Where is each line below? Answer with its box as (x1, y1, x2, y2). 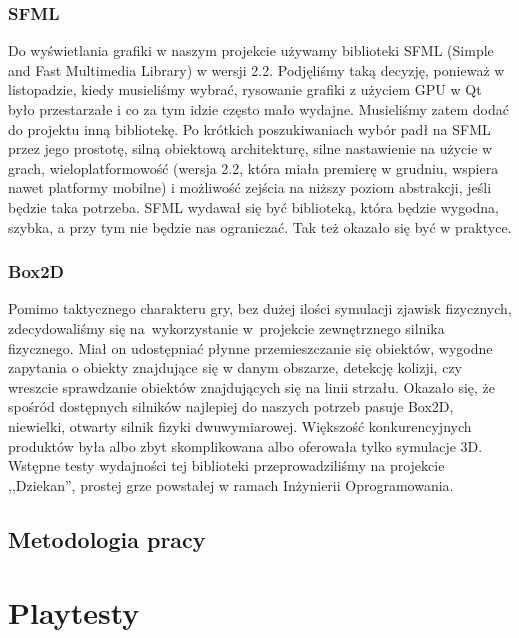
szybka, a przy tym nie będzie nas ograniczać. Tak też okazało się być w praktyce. (8, 216, 512, 237)
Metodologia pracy (8, 523, 206, 554)
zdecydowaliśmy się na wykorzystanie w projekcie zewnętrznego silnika (8, 317, 445, 338)
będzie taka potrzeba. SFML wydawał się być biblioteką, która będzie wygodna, (8, 196, 499, 217)
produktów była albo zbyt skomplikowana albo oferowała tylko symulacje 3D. (8, 435, 483, 456)
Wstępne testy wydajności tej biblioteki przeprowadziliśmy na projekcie (8, 455, 445, 476)
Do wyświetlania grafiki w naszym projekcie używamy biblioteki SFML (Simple (8, 40, 494, 61)
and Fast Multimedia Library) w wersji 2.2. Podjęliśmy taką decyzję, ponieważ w (8, 59, 505, 80)
